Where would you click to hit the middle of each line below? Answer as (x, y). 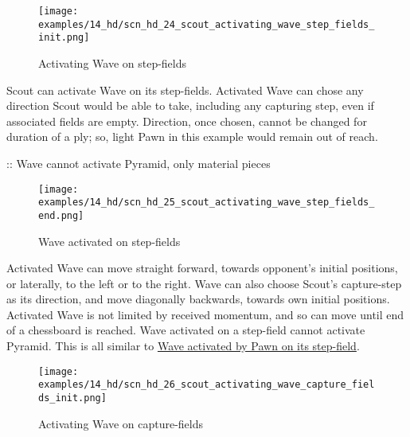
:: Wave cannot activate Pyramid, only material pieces (139, 163)
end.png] (61, 215)
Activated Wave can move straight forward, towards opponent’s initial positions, (202, 268)
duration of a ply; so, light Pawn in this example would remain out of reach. (192, 137)
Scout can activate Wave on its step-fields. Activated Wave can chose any (185, 90)
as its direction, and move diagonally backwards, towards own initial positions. (198, 299)
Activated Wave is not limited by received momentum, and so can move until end (205, 314)
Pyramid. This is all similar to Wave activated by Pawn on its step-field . (183, 346)
